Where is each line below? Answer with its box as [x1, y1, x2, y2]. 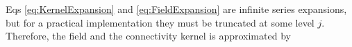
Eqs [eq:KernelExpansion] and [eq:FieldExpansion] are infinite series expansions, [6, 2, 347, 16]
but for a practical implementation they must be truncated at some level [6, 15, 315, 29]
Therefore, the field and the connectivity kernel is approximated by [6, 29, 291, 43]
